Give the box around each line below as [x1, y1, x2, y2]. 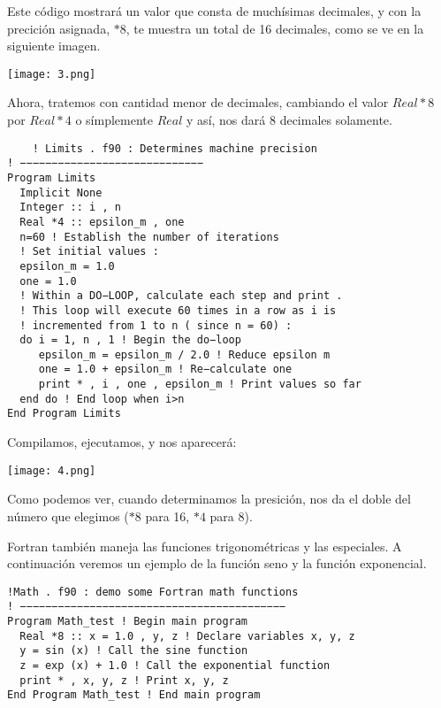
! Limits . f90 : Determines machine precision [32, 142, 317, 155]
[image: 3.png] [7, 67, 96, 81]
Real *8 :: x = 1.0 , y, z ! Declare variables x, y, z [19, 629, 355, 643]
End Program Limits [7, 407, 121, 420]
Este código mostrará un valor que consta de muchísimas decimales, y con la [7, 2, 422, 19]
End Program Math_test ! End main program [7, 689, 261, 702]
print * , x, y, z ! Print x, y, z [19, 673, 229, 687]
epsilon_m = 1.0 [19, 259, 115, 273]
